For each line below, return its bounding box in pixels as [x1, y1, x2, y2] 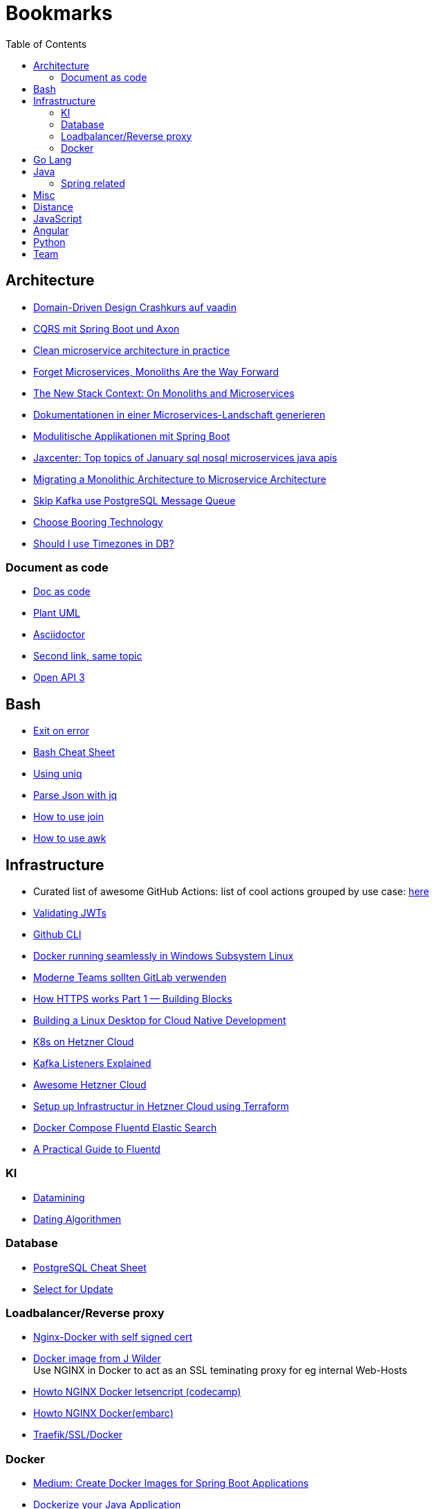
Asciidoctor [33, 628, 85, 641]
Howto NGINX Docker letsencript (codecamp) [33, 1386, 241, 1398]
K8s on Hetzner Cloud [33, 1036, 134, 1048]
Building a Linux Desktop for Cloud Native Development [33, 1014, 286, 1027]
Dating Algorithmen [33, 1212, 122, 1225]
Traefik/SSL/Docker [33, 1429, 123, 1441]
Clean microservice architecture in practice [33, 344, 230, 356]
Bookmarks [6, 1, 113, 25]
